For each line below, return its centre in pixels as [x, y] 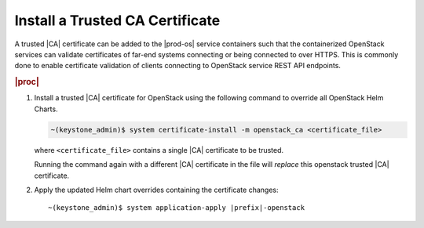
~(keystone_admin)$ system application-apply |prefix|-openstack [177, 208]
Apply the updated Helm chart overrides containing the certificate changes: [156, 190]
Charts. [46, 109]
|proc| [27, 82]
